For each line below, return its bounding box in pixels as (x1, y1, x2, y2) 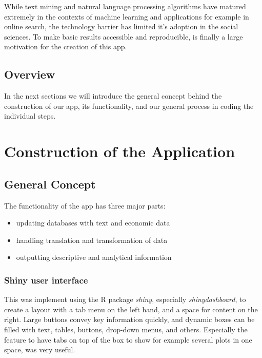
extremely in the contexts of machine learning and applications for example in (4, 11, 249, 22)
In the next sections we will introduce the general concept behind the (4, 90, 222, 101)
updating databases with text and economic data (16, 217, 170, 228)
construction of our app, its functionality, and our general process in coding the (4, 100, 254, 111)
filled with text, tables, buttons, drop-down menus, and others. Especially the (4, 324, 248, 334)
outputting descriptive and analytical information (16, 252, 172, 262)
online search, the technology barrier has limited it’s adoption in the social (4, 21, 238, 32)
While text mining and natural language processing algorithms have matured (4, 1, 246, 11)
